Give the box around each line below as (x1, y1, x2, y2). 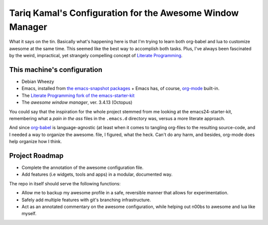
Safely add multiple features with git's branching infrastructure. (21, 197, 151, 203)
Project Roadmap (9, 151, 64, 160)
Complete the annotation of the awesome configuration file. (21, 164, 144, 171)
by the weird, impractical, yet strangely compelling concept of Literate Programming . (9, 53, 183, 59)
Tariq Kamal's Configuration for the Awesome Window (9, 7, 239, 18)
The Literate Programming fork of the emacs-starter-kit (21, 92, 135, 98)
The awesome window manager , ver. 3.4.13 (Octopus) (21, 99, 133, 105)
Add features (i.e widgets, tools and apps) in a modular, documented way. (21, 171, 173, 177)
